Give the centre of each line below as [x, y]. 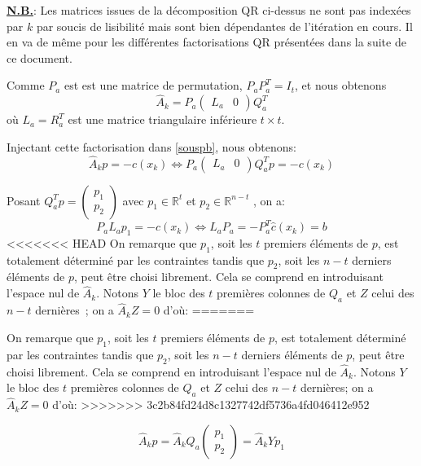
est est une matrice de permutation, [153, 85]
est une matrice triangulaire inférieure [162, 119]
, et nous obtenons [341, 85]
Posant [24, 200]
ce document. [39, 57]
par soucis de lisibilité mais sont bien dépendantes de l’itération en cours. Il [224, 26]
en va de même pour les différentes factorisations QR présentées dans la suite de [206, 42]
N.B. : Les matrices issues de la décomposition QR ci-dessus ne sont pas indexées [209, 10]
